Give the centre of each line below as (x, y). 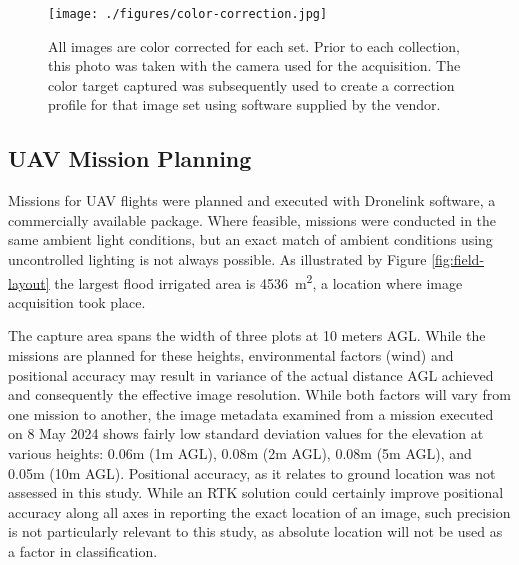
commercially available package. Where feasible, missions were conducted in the (252, 219)
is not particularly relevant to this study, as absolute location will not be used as (255, 531)
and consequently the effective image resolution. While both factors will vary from (259, 394)
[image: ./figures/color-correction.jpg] (188, 14)
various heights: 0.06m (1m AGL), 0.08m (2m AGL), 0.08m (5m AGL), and (240, 453)
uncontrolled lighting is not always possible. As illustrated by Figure (217, 259)
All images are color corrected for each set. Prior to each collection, (254, 45)
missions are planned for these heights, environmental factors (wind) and (231, 355)
